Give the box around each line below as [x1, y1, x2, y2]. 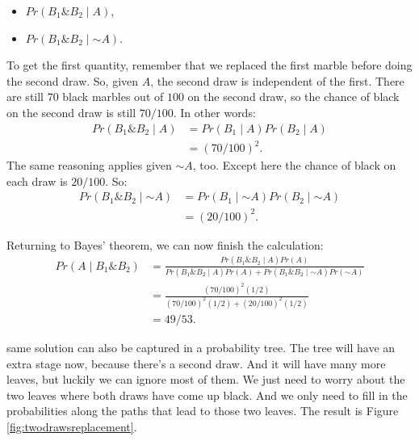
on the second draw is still [6, 103, 136, 120]
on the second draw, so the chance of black [187, 88, 400, 105]
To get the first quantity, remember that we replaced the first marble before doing [6, 57, 413, 73]
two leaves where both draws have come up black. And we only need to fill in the [6, 386, 408, 403]
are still [6, 88, 44, 105]
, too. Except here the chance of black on [192, 157, 396, 174]
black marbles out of [62, 88, 164, 105]
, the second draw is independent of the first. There [150, 72, 404, 89]
